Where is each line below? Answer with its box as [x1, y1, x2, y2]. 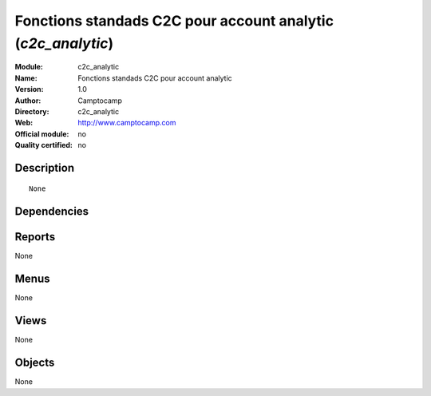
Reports [14, 230, 56, 244]
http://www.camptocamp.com [77, 118, 176, 128]
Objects [14, 356, 55, 370]
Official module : [14, 129, 69, 139]
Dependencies [14, 204, 89, 219]
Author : [14, 96, 42, 105]
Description [14, 160, 75, 175]
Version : [14, 85, 44, 94]
